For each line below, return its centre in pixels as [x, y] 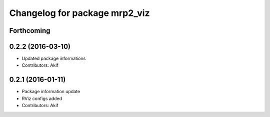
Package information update [51, 92]
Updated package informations [54, 58]
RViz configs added [42, 98]
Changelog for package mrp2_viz [79, 13]
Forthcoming [30, 31]
